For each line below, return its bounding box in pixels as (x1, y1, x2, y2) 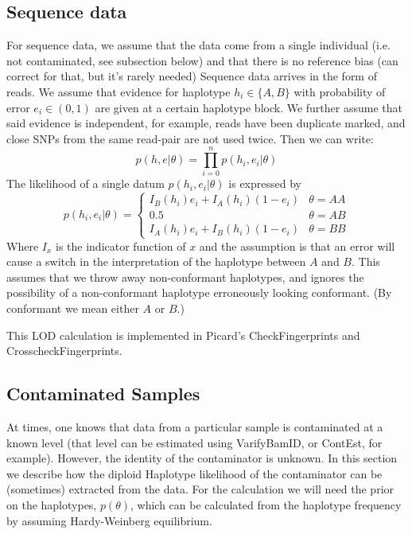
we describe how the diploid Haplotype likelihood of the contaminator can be (6, 465, 383, 481)
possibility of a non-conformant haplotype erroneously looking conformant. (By (6, 284, 392, 301)
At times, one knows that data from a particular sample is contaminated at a (6, 419, 383, 435)
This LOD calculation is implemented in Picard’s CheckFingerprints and (6, 326, 360, 343)
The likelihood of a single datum (6, 175, 165, 192)
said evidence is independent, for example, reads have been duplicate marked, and (6, 115, 406, 131)
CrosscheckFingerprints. (6, 342, 122, 359)
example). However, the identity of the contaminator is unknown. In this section (6, 450, 398, 466)
